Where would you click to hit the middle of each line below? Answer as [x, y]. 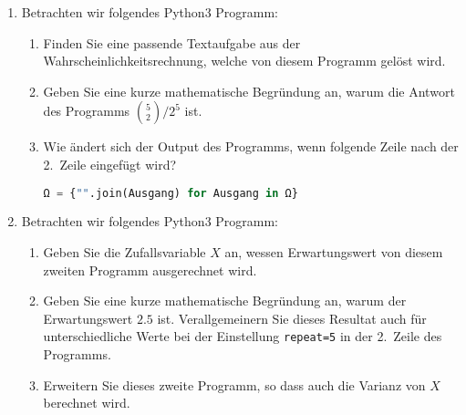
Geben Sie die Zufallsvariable [124, 252]
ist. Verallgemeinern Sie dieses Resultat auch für [292, 318]
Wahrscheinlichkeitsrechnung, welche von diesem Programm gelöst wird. [244, 61]
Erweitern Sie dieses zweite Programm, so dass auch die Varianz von [234, 384]
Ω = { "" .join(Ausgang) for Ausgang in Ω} [171, 193]
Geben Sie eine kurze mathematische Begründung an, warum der [225, 301]
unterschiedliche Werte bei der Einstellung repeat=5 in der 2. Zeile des [243, 336]
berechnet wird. [87, 403]
